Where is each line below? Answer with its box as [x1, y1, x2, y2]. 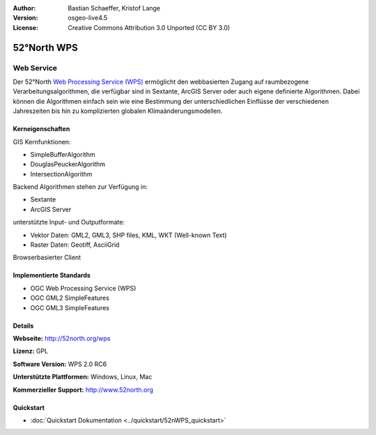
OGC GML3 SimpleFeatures [30, 303, 109, 312]
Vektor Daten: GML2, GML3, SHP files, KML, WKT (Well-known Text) [30, 231, 228, 239]
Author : [13, 4, 36, 12]
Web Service [13, 63, 58, 72]
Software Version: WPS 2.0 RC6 [13, 360, 107, 368]
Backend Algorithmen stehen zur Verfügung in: [13, 183, 148, 191]
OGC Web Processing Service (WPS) [30, 284, 136, 292]
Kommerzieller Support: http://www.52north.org [13, 386, 153, 394]
